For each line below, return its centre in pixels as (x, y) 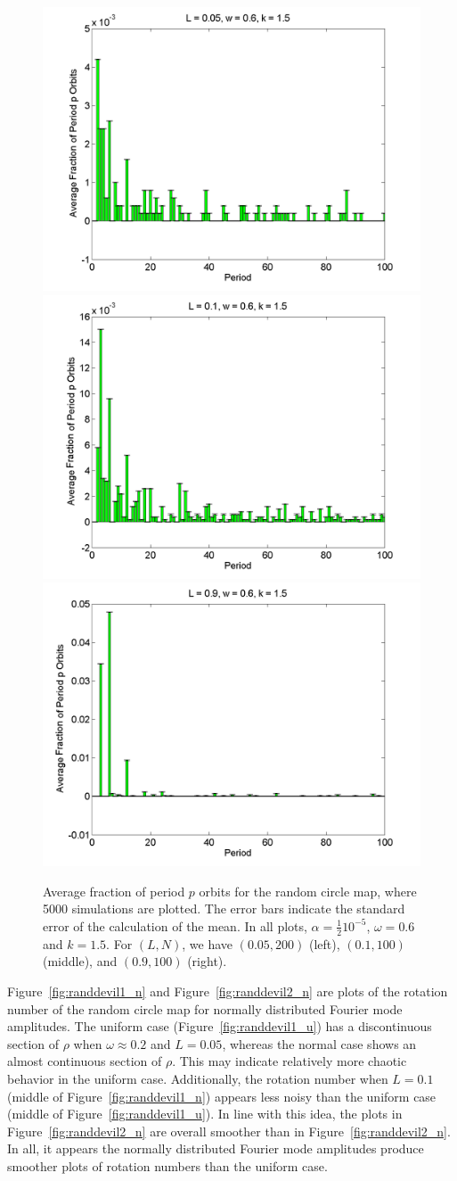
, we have (208, 943)
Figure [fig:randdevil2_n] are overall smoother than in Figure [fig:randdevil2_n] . (229, 1131)
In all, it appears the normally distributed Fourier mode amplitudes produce (216, 1148)
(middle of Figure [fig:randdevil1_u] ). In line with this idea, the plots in (205, 1114)
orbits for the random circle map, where (308, 891)
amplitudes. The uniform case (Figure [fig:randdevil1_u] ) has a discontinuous (220, 1026)
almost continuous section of (85, 1061)
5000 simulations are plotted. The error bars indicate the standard (224, 908)
